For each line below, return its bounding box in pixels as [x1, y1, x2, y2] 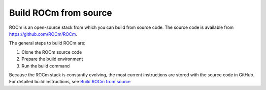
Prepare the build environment [21, 56, 83, 62]
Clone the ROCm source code [21, 49, 82, 55]
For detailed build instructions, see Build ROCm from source [9, 79, 131, 85]
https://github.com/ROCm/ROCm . [9, 31, 77, 37]
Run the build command [21, 63, 70, 68]
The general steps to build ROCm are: [9, 40, 86, 46]
